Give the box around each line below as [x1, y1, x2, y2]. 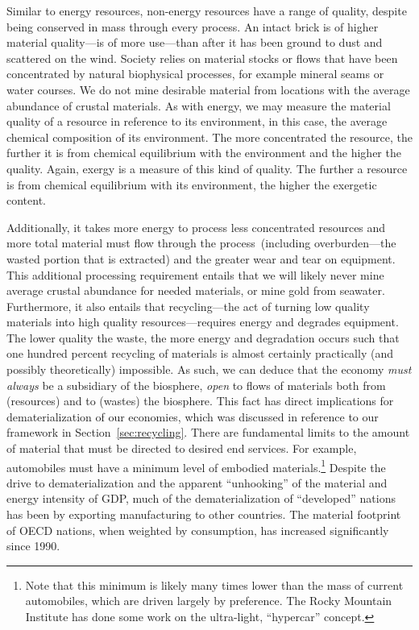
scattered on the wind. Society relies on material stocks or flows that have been [6, 49, 398, 66]
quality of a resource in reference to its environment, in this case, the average [6, 113, 388, 130]
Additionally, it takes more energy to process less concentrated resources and [6, 218, 386, 235]
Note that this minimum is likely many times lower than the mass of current [25, 576, 404, 593]
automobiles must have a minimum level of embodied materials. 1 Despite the [6, 456, 386, 475]
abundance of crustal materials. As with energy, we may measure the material [6, 97, 391, 114]
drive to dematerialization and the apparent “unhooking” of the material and [6, 474, 388, 491]
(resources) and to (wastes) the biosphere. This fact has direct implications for [6, 392, 394, 409]
